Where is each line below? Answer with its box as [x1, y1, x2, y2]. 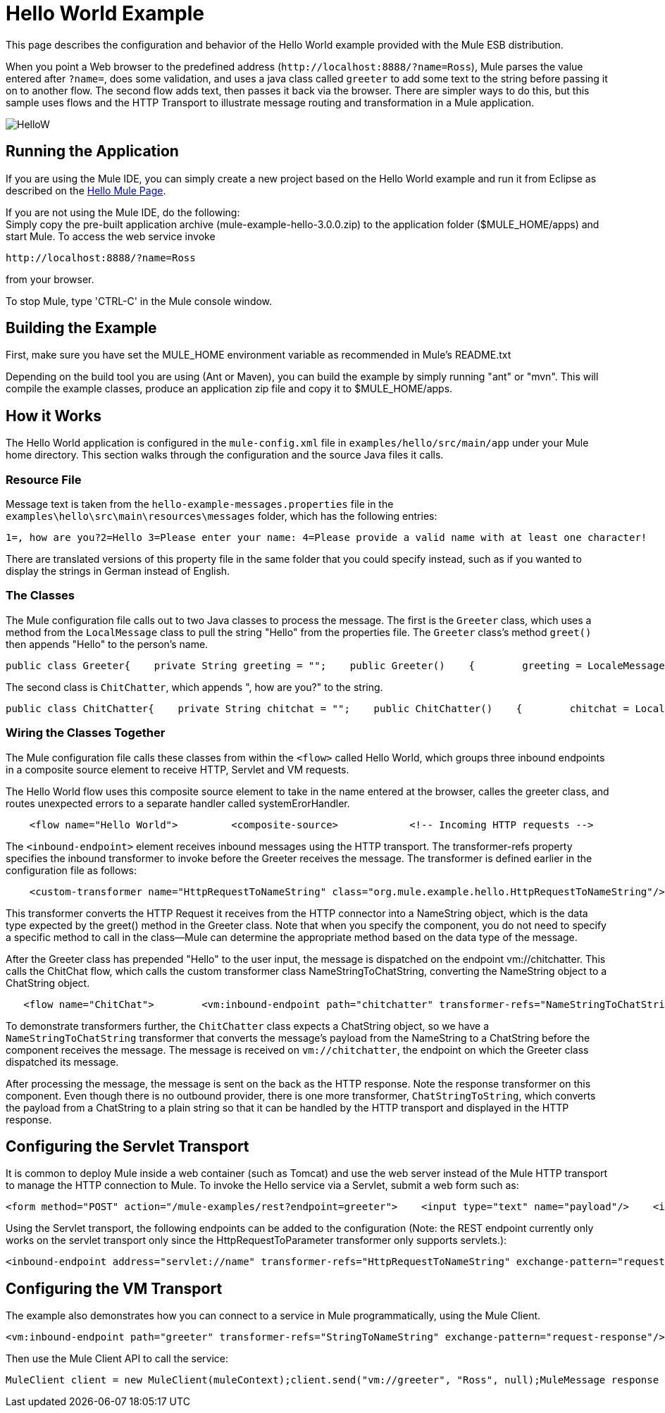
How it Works [6, 406, 101, 425]
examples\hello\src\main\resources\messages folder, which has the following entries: [6, 510, 437, 523]
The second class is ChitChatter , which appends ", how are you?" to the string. [6, 680, 383, 693]
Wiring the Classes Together [6, 726, 166, 740]
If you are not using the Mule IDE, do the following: [6, 206, 240, 218]
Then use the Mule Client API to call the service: [6, 1352, 229, 1365]
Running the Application [6, 142, 179, 161]
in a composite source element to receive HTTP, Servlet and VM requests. [6, 763, 349, 776]
